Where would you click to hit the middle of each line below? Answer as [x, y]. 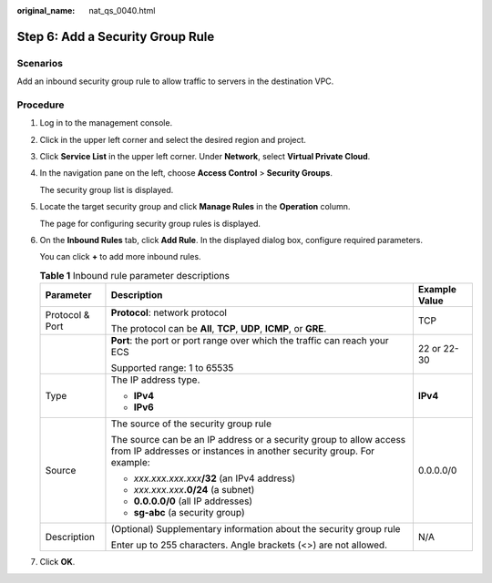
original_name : [46, 10]
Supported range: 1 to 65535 [172, 368]
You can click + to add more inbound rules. [120, 257]
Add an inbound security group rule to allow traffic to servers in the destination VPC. [175, 81]
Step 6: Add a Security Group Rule [116, 36]
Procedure [41, 105]
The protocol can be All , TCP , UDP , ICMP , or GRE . [219, 329]
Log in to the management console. [106, 123]
